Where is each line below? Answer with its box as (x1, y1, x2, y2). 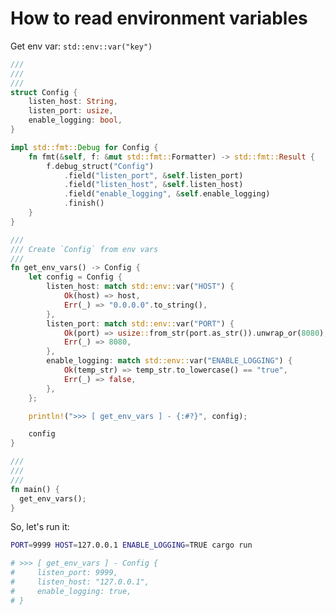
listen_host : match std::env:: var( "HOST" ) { (46, 282, 235, 292)
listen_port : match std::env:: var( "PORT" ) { (46, 318, 235, 329)
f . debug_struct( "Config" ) (46, 161, 155, 171)
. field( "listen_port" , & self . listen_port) (63, 170, 244, 181)
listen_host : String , (28, 97, 118, 107)
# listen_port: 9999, (10, 568, 118, 578)
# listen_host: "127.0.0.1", (10, 577, 150, 587)
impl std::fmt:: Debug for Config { (10, 142, 159, 152)
